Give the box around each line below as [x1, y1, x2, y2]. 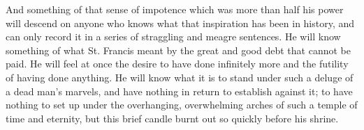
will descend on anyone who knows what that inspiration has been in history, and [6, 15, 355, 30]
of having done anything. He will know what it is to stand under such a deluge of [6, 70, 354, 84]
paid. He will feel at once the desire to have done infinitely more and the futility [6, 56, 349, 71]
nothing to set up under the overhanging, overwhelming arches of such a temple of [6, 97, 358, 112]
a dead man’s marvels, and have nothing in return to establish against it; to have [6, 83, 353, 98]
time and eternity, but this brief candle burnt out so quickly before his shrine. [6, 111, 339, 125]
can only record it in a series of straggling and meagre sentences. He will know [6, 29, 341, 44]
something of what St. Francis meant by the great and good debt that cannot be [6, 42, 351, 57]
